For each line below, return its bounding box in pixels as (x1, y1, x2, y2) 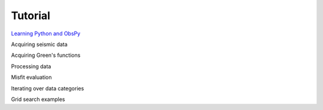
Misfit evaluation (11, 74, 52, 81)
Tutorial (11, 9, 51, 22)
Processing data (11, 63, 51, 70)
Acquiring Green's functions (11, 51, 81, 59)
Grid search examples (11, 96, 65, 103)
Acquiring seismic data (11, 41, 68, 48)
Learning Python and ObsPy (11, 30, 81, 37)
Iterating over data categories (11, 84, 84, 92)
